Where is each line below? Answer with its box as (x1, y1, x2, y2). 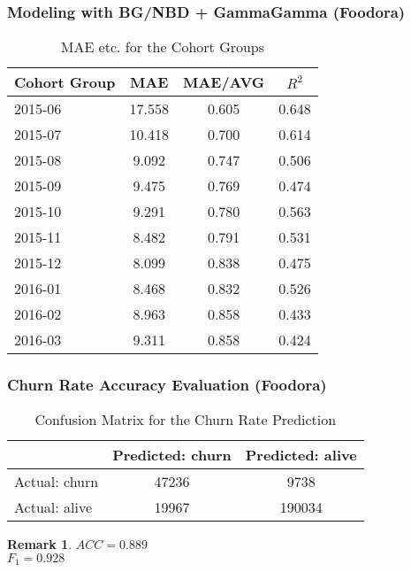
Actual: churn (14, 471, 99, 492)
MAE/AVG (182, 72, 265, 93)
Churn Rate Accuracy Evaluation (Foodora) (7, 374, 327, 396)
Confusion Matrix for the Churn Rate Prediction (34, 409, 337, 430)
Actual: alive (14, 497, 93, 518)
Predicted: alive (245, 444, 357, 466)
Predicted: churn (112, 444, 232, 466)
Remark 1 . (7, 535, 72, 553)
